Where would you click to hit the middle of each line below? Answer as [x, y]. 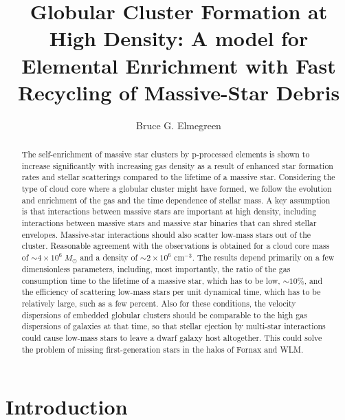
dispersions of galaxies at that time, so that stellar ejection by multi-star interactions [174, 326]
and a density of [109, 257]
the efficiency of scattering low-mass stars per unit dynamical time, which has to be [171, 292]
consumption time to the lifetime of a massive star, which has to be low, [151, 280]
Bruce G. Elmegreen [179, 125]
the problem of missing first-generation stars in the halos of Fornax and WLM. [163, 349]
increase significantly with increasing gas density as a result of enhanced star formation [177, 165]
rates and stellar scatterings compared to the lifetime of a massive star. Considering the [178, 177]
